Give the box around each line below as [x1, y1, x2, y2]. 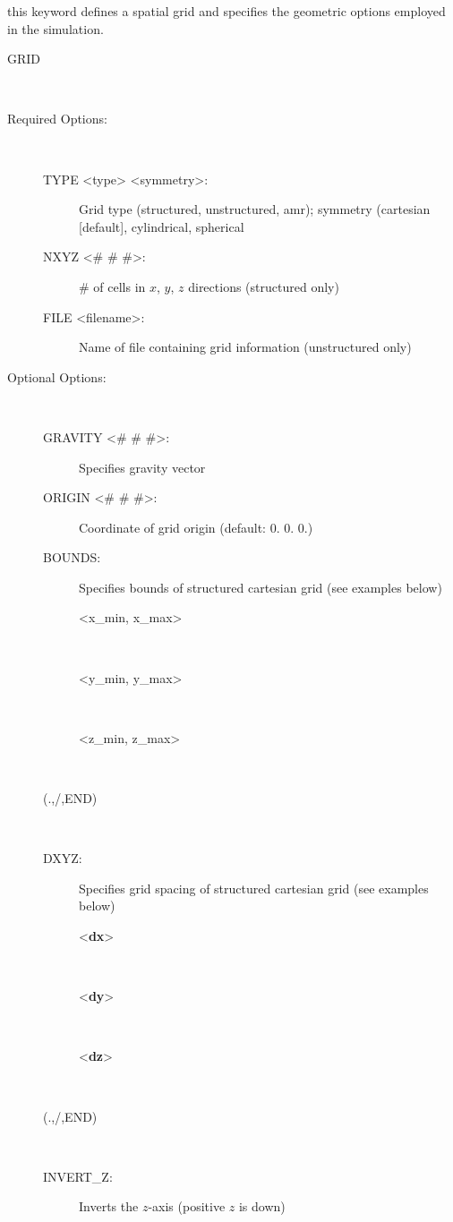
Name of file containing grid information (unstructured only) [79, 338, 412, 356]
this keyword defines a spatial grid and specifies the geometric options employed [7, 2, 446, 20]
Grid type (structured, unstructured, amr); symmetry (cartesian [79, 200, 431, 218]
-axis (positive [148, 1197, 226, 1216]
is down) [238, 1197, 286, 1216]
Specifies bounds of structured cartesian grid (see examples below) [79, 577, 442, 596]
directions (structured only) [188, 277, 339, 295]
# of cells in [79, 277, 146, 295]
